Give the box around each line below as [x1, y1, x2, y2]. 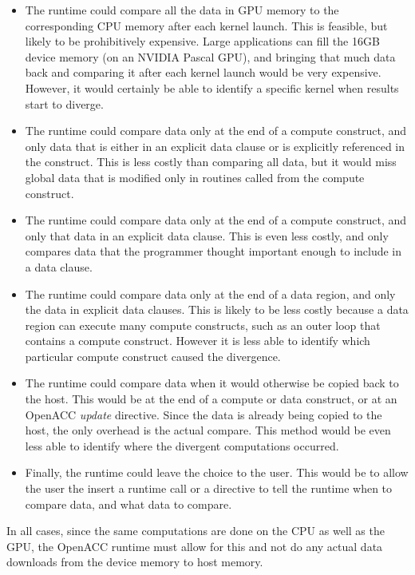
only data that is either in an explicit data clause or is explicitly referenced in [25, 137, 405, 154]
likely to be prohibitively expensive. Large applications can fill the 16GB [25, 33, 380, 50]
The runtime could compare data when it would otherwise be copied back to [25, 375, 399, 391]
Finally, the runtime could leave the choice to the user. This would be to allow [25, 464, 409, 481]
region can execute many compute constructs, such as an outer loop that [25, 316, 381, 333]
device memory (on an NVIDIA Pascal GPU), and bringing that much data [25, 48, 396, 65]
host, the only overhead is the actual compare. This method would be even [25, 422, 391, 438]
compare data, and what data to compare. [25, 495, 232, 512]
